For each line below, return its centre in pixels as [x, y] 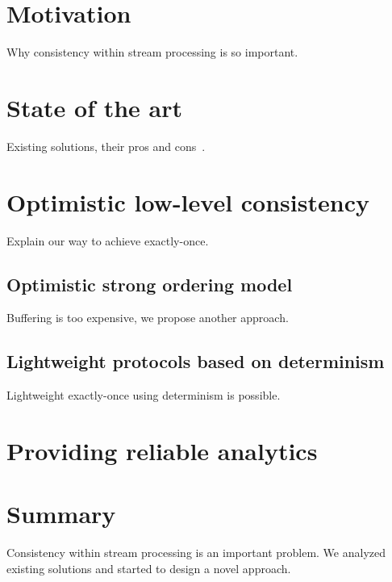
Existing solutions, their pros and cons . [106, 146]
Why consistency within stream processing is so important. [152, 52]
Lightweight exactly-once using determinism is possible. [144, 395]
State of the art [95, 107]
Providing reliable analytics [162, 450]
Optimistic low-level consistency [188, 201]
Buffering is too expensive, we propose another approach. [148, 318]
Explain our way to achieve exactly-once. [108, 240]
